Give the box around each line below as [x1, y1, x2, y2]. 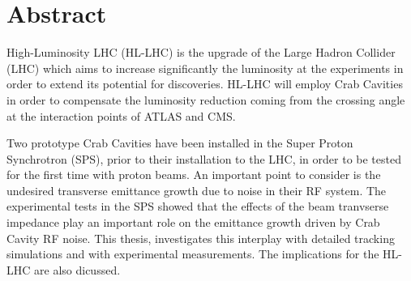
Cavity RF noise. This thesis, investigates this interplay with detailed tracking [6, 229, 395, 246]
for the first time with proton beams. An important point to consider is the [6, 166, 381, 183]
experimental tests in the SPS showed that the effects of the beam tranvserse [6, 198, 389, 215]
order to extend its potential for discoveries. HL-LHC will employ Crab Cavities [6, 75, 403, 92]
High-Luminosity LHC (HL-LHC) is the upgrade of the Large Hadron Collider [6, 44, 396, 61]
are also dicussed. [34, 261, 121, 278]
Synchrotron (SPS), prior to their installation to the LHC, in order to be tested [6, 150, 401, 167]
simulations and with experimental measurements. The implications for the [6, 245, 379, 262]
